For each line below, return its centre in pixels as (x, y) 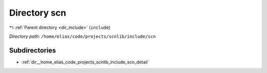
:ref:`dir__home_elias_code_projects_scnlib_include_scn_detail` (85, 62)
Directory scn (38, 13)
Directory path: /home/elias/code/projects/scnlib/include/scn (82, 36)
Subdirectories (33, 50)
